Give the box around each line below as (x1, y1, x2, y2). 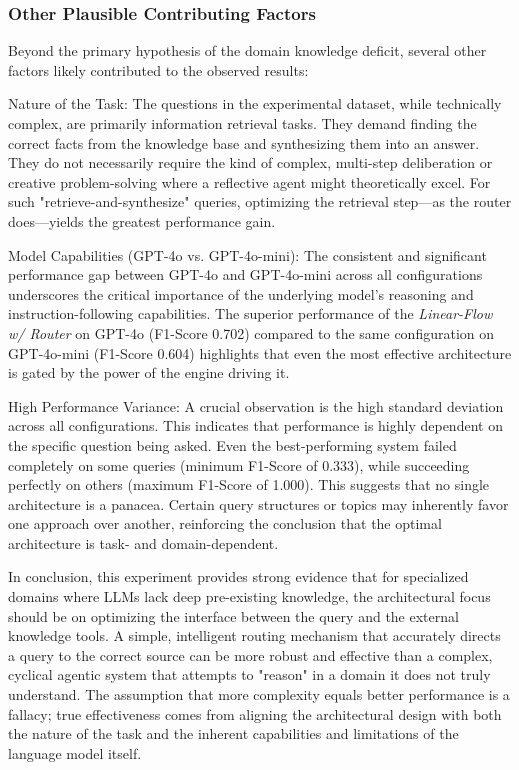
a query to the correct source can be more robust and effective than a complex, (8, 644, 493, 665)
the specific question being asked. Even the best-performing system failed (8, 434, 457, 455)
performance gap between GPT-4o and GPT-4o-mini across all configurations (8, 264, 483, 285)
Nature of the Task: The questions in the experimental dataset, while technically (8, 93, 502, 114)
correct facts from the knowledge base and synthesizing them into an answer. (8, 132, 480, 153)
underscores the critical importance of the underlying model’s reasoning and (8, 283, 474, 304)
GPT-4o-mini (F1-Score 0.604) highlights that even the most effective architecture (8, 342, 512, 363)
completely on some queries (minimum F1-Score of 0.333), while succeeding (8, 454, 470, 475)
